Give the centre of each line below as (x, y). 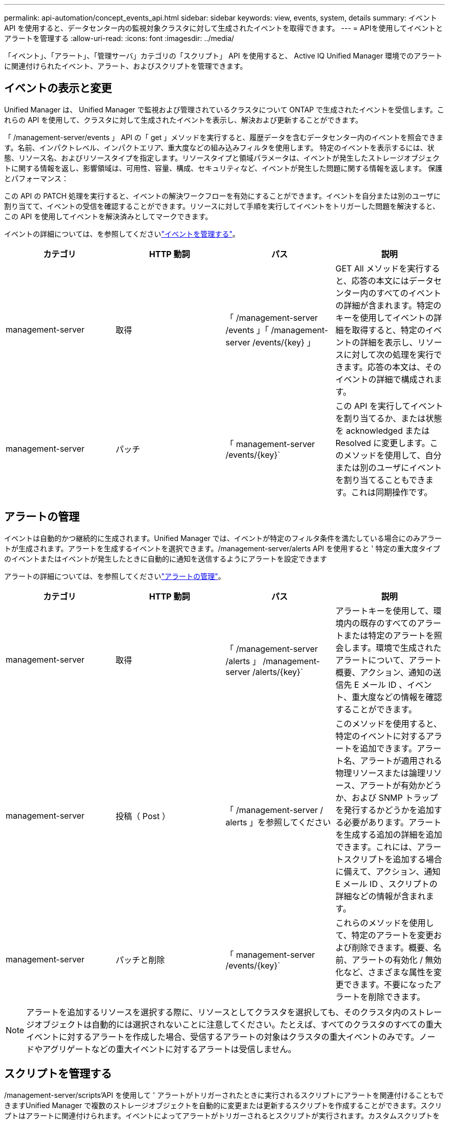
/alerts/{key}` (278, 672)
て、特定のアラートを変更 (384, 935)
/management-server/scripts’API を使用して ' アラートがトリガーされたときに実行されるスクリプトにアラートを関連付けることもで (224, 1095)
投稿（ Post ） (143, 816)
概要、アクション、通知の (384, 672)
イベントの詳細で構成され (385, 379)
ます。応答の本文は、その (392, 367)
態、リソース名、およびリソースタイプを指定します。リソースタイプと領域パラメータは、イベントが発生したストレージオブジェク (222, 158)
